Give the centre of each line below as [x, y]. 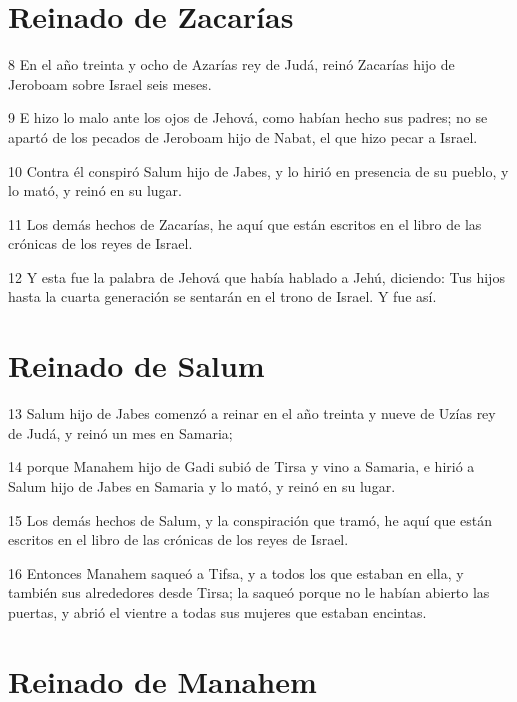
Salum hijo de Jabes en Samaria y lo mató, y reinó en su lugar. [202, 485]
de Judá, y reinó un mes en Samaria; [120, 432]
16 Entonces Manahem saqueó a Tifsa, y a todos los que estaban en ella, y [236, 572]
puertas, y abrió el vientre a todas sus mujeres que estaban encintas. [217, 611]
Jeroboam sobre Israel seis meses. [110, 83]
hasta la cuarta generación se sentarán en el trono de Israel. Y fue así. [222, 296]
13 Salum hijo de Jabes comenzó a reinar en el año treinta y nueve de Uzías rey [252, 413]
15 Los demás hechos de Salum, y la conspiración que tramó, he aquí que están [250, 519]
